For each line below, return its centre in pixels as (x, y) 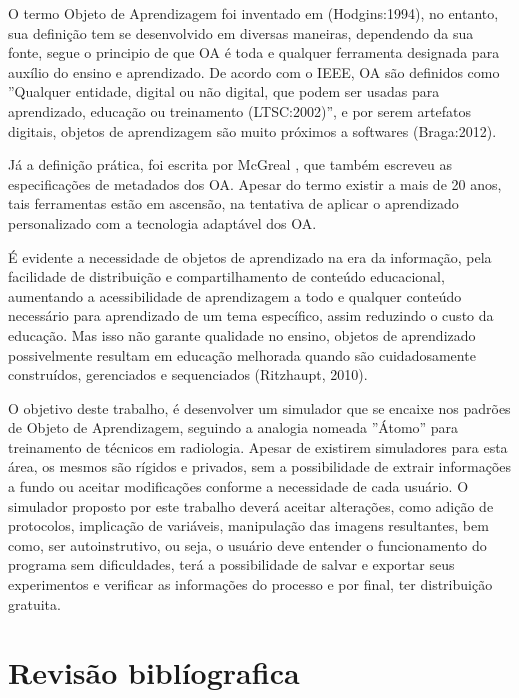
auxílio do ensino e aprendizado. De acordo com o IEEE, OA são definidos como (254, 71)
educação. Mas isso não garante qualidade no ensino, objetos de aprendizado (242, 334)
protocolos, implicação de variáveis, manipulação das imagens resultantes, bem (248, 525)
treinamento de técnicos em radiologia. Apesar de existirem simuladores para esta (258, 446)
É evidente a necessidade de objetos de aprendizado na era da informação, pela (250, 256)
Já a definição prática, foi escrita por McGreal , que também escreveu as (230, 164)
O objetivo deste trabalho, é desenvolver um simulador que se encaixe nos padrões (259, 407)
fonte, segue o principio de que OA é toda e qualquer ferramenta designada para (254, 52)
